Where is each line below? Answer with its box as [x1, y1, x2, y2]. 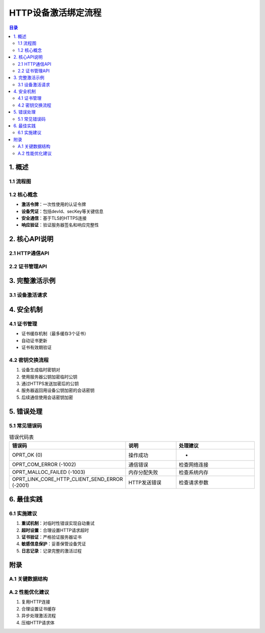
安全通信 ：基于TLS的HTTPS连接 [21, 215, 87, 221]
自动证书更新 [21, 337, 48, 343]
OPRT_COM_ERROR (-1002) [12, 461, 76, 468]
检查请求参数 [179, 479, 209, 486]
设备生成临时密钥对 [21, 367, 60, 373]
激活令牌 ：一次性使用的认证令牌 [21, 201, 86, 207]
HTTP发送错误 [128, 479, 161, 486]
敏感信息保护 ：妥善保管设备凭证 [21, 541, 86, 547]
